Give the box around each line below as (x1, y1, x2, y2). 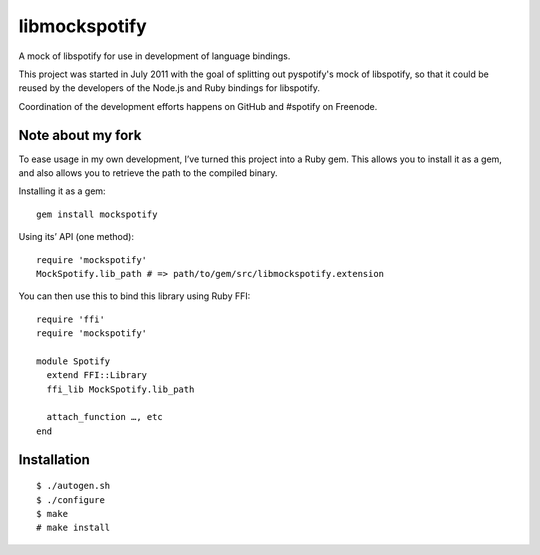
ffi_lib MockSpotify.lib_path (46, 383, 195, 395)
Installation (18, 451, 90, 468)
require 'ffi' (36, 313, 105, 325)
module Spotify (36, 355, 111, 367)
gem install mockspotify (36, 208, 158, 220)
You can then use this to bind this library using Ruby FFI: (18, 290, 251, 302)
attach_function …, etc (46, 411, 164, 423)
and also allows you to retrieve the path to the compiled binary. (18, 167, 278, 179)
